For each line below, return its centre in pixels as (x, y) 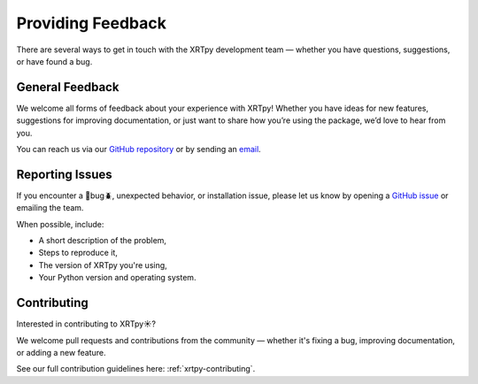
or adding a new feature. (61, 352)
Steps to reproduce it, (78, 253)
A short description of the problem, (103, 241)
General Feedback (68, 87)
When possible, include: (60, 224)
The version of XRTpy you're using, (103, 265)
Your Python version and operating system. (117, 278)
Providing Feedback (92, 23)
